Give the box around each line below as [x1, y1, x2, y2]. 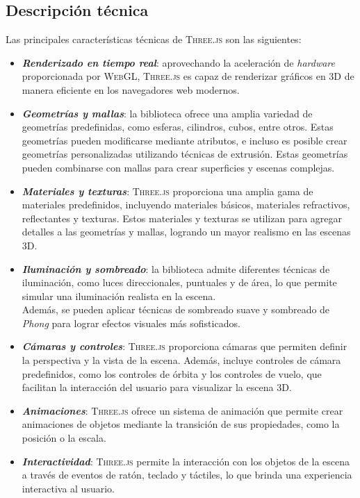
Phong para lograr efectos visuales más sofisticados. [22, 315, 240, 330]
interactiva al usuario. [22, 481, 115, 495]
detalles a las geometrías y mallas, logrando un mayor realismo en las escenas [22, 224, 351, 239]
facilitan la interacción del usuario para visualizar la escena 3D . [22, 380, 292, 395]
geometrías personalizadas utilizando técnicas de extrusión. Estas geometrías [22, 147, 348, 161]
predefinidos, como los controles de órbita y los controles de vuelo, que [22, 366, 322, 381]
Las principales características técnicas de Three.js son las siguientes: [6, 32, 302, 47]
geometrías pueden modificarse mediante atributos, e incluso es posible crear [22, 133, 347, 147]
